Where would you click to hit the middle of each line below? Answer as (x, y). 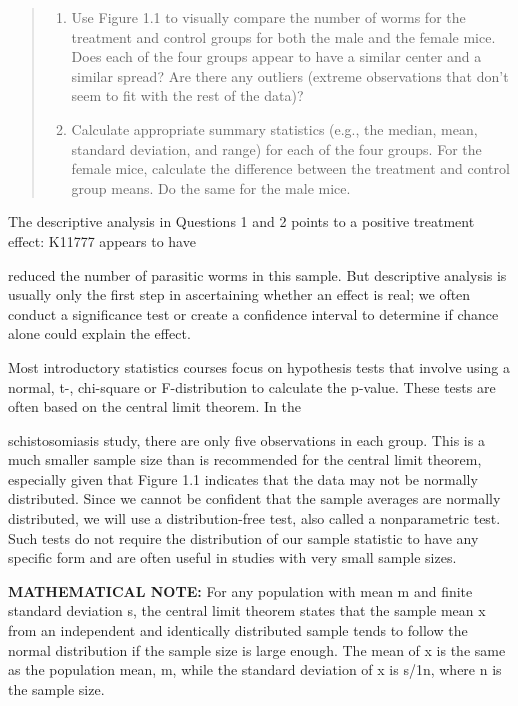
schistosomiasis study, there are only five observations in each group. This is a (246, 439)
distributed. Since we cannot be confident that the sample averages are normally (254, 498)
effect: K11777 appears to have (102, 240)
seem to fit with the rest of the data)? (187, 95)
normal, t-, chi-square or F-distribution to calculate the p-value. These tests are (252, 386)
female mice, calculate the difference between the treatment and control (290, 168)
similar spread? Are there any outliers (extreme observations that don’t (290, 75)
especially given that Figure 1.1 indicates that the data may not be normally (243, 478)
